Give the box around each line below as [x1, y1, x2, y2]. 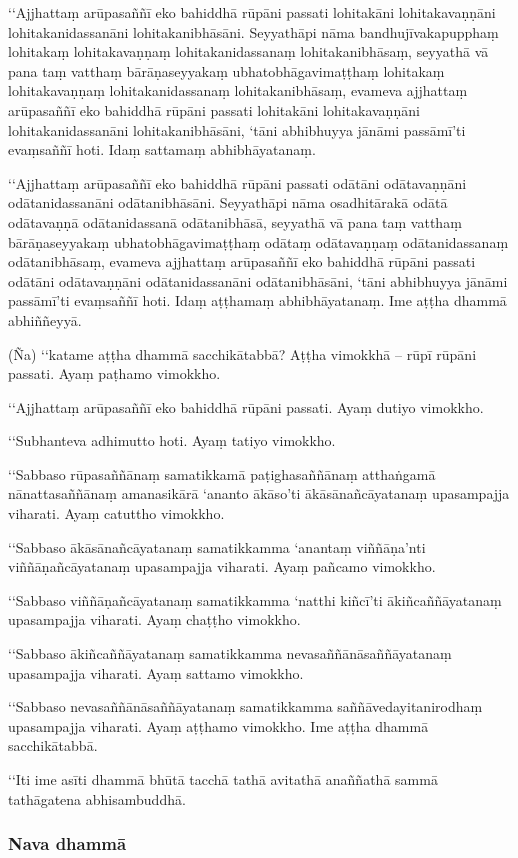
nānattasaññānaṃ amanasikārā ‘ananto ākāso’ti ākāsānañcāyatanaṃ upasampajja [8, 483, 510, 504]
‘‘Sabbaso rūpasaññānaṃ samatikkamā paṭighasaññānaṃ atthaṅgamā [8, 463, 436, 484]
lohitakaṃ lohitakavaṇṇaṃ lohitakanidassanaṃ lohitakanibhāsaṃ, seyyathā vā [8, 41, 489, 62]
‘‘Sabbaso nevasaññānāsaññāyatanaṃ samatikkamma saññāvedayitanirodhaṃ [8, 696, 483, 717]
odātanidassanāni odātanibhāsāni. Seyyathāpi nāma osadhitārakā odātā [8, 192, 448, 213]
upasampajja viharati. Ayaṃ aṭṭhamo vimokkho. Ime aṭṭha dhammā [8, 715, 429, 736]
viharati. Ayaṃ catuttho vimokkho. [8, 503, 225, 524]
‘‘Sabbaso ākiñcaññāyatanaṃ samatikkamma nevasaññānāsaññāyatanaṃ [8, 643, 452, 664]
